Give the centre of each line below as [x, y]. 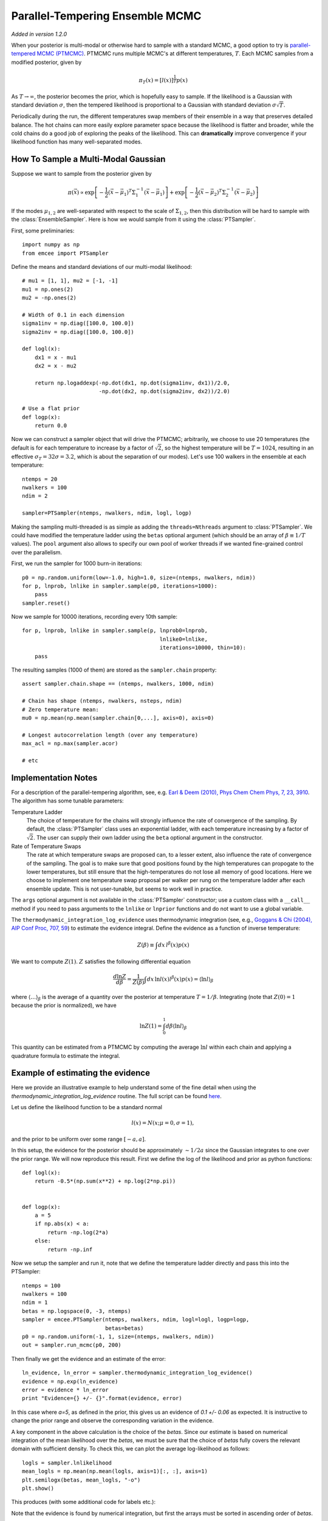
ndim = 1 [35, 1303]
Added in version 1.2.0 [39, 34]
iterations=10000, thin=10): [203, 648]
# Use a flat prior [51, 409]
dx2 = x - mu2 [56, 366]
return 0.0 [51, 425]
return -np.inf [70, 1249]
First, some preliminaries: [43, 231]
